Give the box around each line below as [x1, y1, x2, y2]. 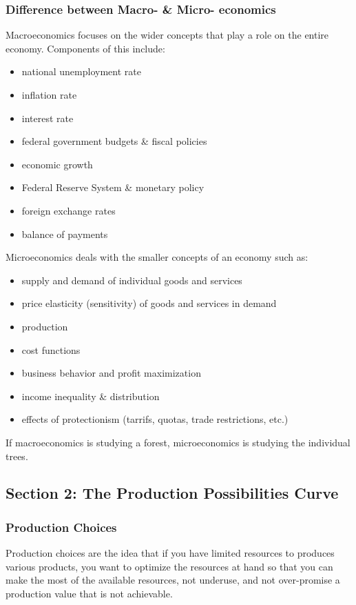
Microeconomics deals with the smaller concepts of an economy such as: [6, 250, 308, 264]
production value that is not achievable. [6, 586, 173, 600]
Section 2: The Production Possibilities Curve [6, 482, 339, 504]
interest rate [21, 110, 74, 125]
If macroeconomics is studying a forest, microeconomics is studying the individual [6, 435, 350, 449]
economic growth [21, 157, 93, 171]
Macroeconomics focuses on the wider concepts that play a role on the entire [6, 28, 329, 42]
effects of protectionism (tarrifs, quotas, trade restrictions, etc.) [21, 412, 289, 426]
